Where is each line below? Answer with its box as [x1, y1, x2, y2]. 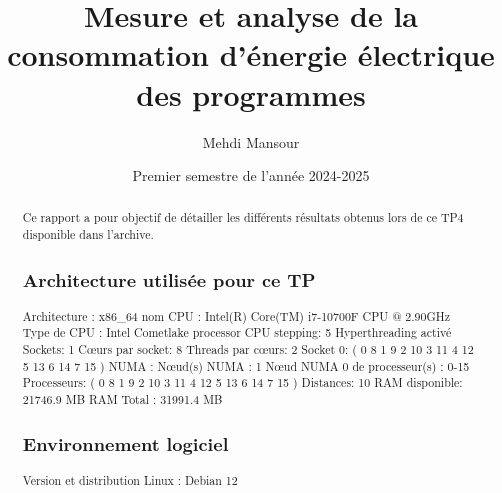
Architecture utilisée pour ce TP [22, 266, 316, 292]
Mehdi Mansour [202, 131, 300, 152]
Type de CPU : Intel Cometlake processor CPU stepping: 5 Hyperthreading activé [22, 324, 452, 341]
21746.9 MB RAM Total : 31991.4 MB [22, 390, 223, 407]
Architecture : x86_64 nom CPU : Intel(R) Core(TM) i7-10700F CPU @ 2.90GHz [22, 307, 451, 324]
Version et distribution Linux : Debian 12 [22, 472, 238, 489]
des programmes [136, 73, 366, 114]
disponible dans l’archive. [22, 226, 154, 243]
